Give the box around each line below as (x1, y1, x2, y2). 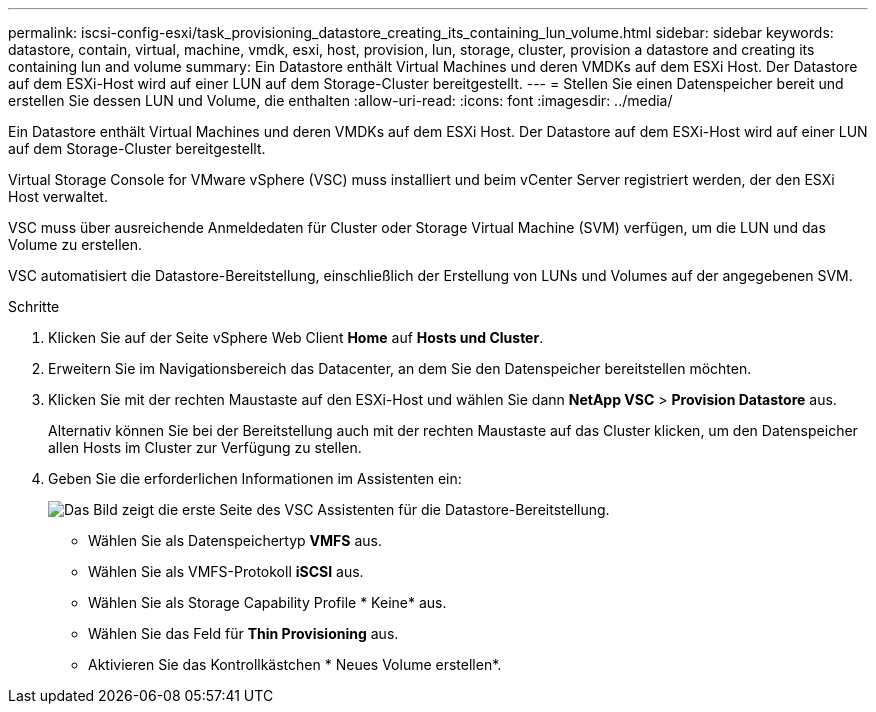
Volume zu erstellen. (8, 236, 142, 253)
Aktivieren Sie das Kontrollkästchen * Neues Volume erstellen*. (88, 656, 502, 673)
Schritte (8, 298, 60, 315)
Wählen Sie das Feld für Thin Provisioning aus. (88, 625, 399, 642)
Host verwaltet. (8, 188, 108, 205)
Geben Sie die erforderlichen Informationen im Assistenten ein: (48, 470, 462, 487)
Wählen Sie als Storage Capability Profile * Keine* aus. (88, 594, 447, 611)
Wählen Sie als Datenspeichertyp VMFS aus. (88, 532, 382, 549)
